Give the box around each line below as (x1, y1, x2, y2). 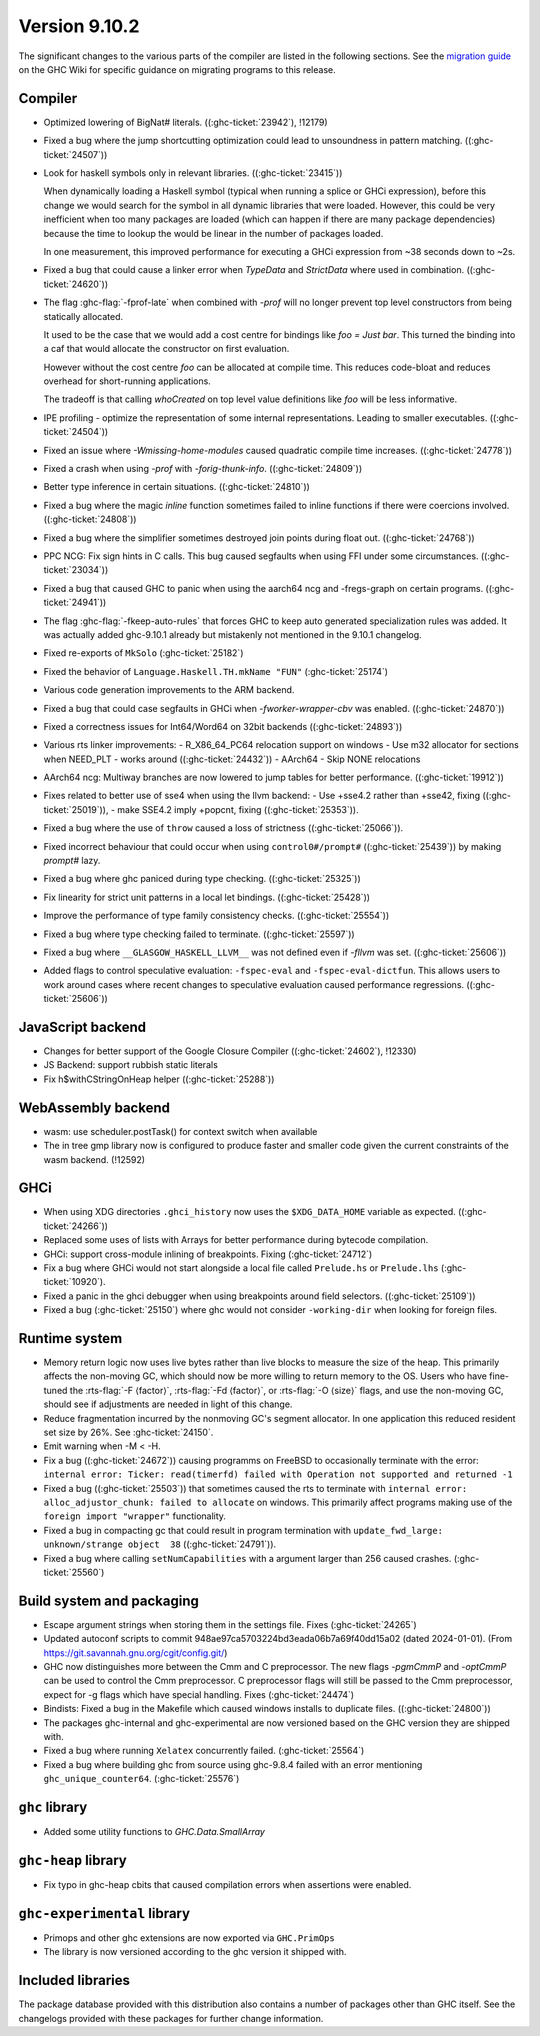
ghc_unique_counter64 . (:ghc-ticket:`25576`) (43, 1773, 240, 1785)
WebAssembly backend (18, 1099, 170, 1116)
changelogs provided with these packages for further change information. (18, 2012, 324, 2024)
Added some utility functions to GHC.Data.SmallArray (43, 1826, 265, 1838)
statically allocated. (43, 310, 124, 322)
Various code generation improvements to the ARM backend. (43, 684, 295, 696)
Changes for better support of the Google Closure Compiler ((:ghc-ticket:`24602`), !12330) (43, 1045, 417, 1057)
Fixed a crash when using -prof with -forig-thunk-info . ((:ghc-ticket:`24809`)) (43, 463, 363, 475)
